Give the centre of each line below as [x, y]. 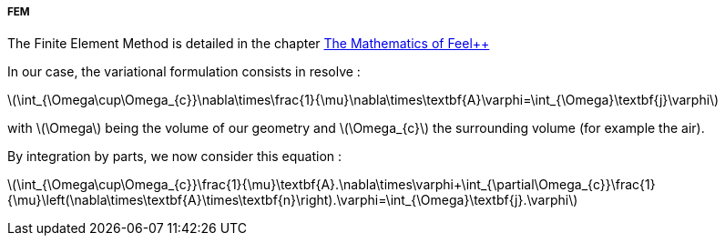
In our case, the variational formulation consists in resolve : [184, 72]
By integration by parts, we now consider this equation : [175, 157]
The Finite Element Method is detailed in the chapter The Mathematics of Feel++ [249, 44]
